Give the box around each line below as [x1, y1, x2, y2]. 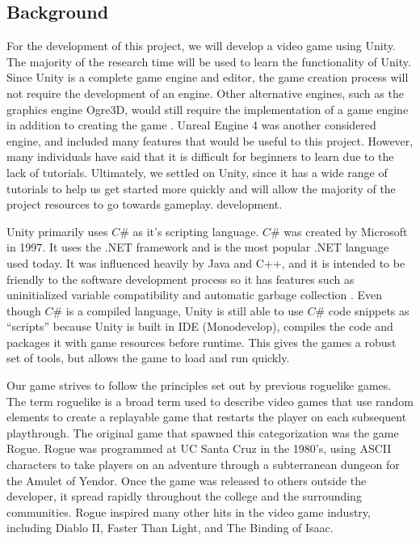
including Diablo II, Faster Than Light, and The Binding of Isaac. [6, 519, 334, 536]
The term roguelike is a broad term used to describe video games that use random [6, 392, 414, 409]
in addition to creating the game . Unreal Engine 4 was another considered [6, 116, 376, 133]
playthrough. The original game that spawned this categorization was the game [6, 424, 399, 441]
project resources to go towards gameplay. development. [6, 196, 283, 213]
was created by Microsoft [283, 222, 408, 239]
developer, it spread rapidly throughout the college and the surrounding [6, 488, 362, 505]
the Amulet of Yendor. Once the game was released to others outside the [6, 471, 367, 488]
